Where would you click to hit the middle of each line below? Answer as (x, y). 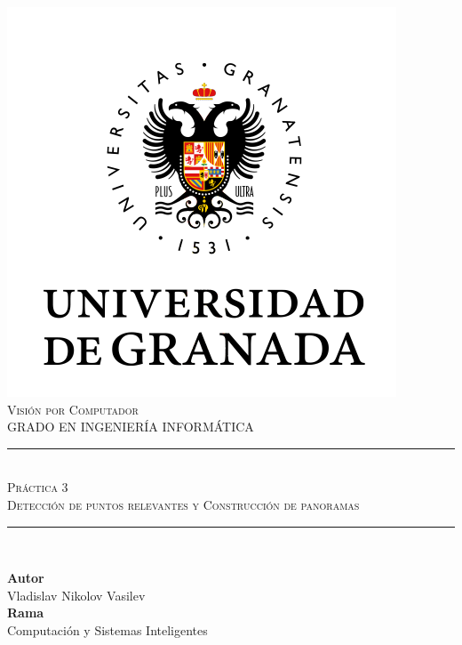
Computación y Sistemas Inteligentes (108, 629)
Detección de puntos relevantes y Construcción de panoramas (183, 504)
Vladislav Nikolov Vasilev (76, 595)
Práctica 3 (38, 487)
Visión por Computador (73, 409)
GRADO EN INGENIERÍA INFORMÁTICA (131, 427)
